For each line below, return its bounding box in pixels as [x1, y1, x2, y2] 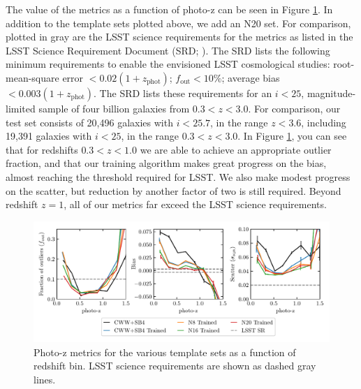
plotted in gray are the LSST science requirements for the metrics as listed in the [6, 29, 353, 44]
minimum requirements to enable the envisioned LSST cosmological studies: [6, 57, 330, 71]
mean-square [6, 70, 59, 85]
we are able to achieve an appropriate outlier [140, 142, 332, 156]
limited [6, 101, 36, 115]
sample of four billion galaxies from [38, 101, 190, 115]
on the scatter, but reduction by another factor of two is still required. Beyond [6, 183, 341, 198]
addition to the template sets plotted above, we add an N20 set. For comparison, [6, 15, 351, 30]
